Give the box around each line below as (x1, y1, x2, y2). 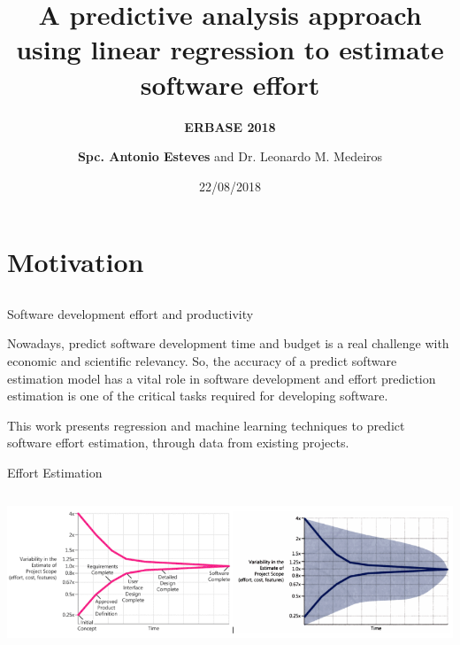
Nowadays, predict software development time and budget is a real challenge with (7, 334, 449, 353)
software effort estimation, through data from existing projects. (7, 433, 349, 452)
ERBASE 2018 (184, 117, 276, 136)
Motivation (7, 244, 144, 280)
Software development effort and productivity (7, 304, 254, 322)
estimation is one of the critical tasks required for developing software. (7, 386, 388, 405)
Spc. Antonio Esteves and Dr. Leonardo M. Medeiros (77, 147, 383, 166)
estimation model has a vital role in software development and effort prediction (7, 369, 436, 387)
